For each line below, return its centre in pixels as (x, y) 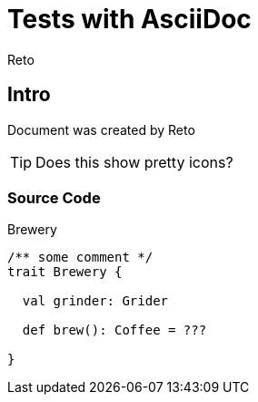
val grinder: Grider (95, 301)
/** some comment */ (80, 258)
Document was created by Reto (101, 129)
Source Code (54, 197)
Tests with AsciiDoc (129, 19)
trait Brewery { (65, 272)
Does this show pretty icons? (134, 162)
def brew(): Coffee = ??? (114, 330)
